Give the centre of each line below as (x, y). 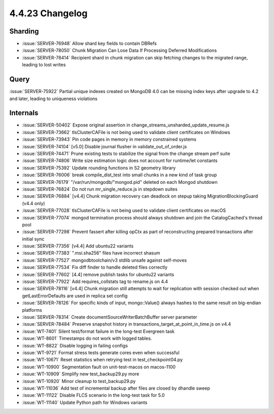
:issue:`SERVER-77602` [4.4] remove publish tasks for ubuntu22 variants (98, 274)
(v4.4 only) (33, 203)
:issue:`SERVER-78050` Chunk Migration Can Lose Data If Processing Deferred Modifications (119, 50)
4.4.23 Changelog (48, 13)
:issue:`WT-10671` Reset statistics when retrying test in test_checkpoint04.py (102, 360)
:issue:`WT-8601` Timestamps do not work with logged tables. (87, 338)
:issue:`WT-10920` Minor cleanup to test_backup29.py (79, 381)
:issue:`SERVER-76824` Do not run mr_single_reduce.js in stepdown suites (100, 189)
